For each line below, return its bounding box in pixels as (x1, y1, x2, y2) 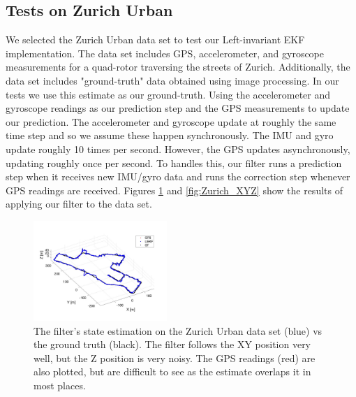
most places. (34, 377, 86, 392)
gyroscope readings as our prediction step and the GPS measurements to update (6, 101, 350, 115)
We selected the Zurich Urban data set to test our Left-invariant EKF (6, 32, 305, 47)
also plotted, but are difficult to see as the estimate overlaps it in (34, 364, 311, 379)
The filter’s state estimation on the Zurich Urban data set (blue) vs (34, 323, 322, 338)
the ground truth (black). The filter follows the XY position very (34, 337, 311, 352)
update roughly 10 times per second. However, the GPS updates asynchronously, (6, 141, 350, 156)
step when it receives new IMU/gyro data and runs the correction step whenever (6, 169, 350, 184)
